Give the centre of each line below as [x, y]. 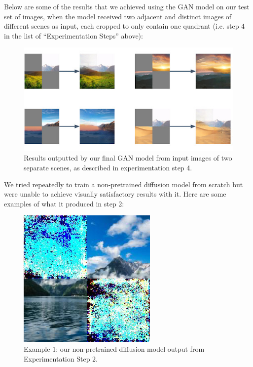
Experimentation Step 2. [61, 358]
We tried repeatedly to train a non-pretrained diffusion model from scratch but [124, 184]
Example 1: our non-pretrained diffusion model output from [114, 349]
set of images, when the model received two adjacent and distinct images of [118, 16]
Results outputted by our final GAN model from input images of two [128, 158]
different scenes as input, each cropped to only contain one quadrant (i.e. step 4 [125, 26]
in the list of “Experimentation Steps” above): [73, 35]
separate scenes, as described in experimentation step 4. [108, 168]
